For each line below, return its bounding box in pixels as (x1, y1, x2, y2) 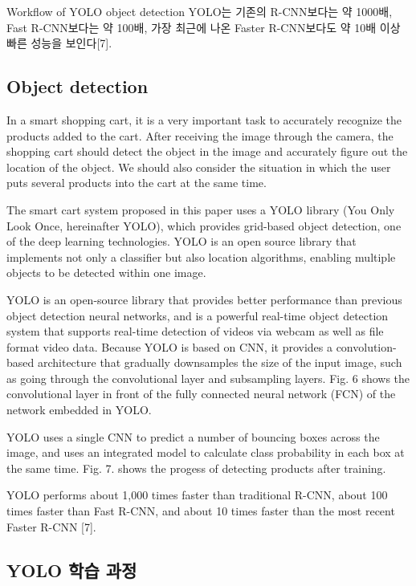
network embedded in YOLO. (6, 401, 152, 418)
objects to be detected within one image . (6, 264, 206, 281)
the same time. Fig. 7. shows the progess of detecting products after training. (6, 459, 386, 476)
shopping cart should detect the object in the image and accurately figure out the (6, 143, 408, 160)
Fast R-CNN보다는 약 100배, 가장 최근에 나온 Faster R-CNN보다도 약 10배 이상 (6, 18, 401, 35)
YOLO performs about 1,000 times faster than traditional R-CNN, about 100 (6, 486, 388, 503)
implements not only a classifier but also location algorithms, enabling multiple (6, 248, 396, 265)
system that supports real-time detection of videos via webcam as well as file (6, 323, 384, 340)
